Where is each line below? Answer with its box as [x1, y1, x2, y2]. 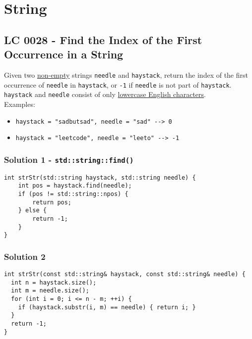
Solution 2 [4, 250, 46, 262]
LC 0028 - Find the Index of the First [4, 32, 202, 47]
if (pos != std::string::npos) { [18, 190, 128, 197]
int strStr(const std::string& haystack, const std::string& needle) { [4, 271, 246, 278]
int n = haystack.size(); [11, 279, 97, 286]
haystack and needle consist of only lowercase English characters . [4, 89, 206, 99]
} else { [18, 207, 47, 214]
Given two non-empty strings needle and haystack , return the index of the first [4, 69, 248, 80]
